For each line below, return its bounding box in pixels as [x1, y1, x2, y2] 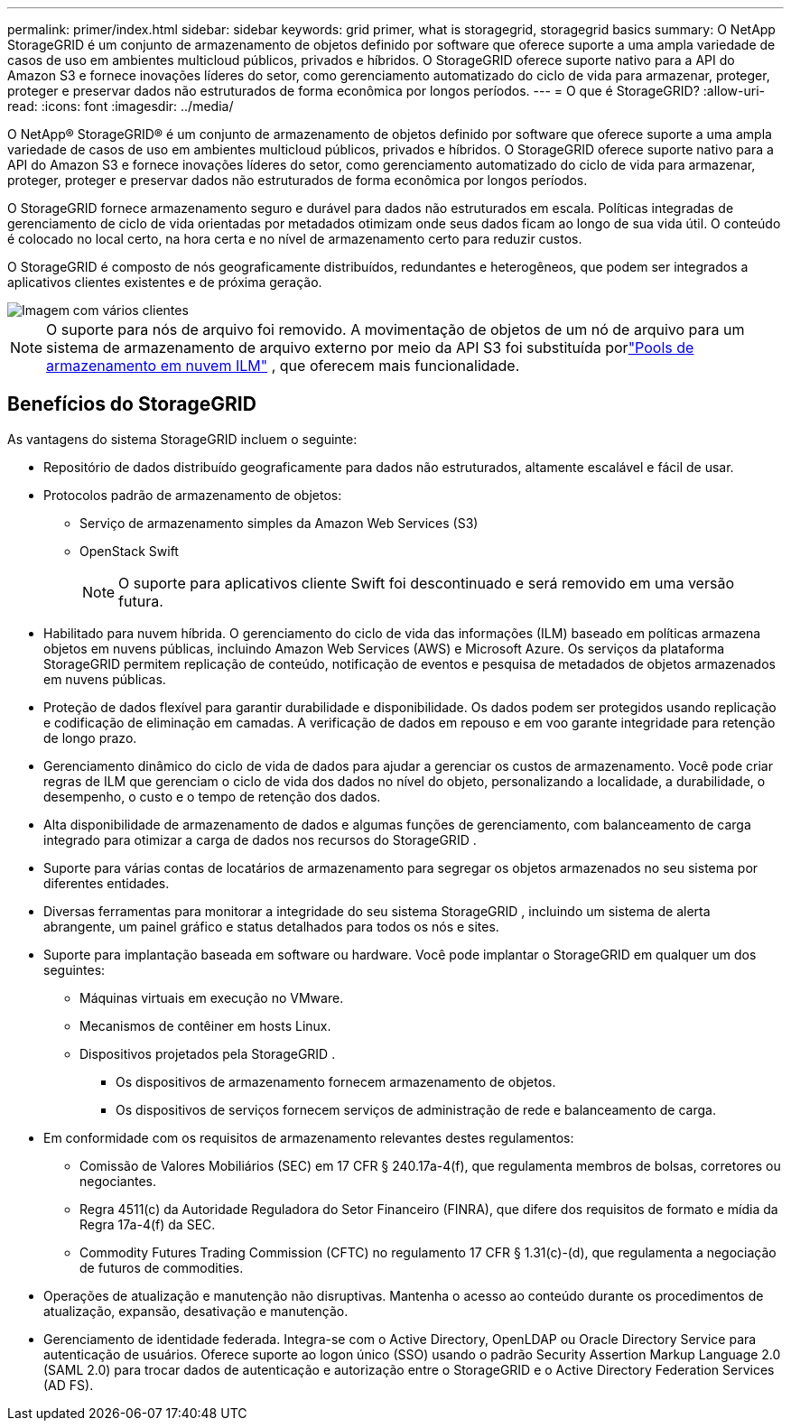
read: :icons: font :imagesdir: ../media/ [7, 98, 234, 114]
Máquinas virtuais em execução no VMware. [79, 989, 344, 1006]
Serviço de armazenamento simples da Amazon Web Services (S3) [79, 515, 479, 531]
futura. [118, 591, 163, 610]
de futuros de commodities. [79, 1259, 244, 1275]
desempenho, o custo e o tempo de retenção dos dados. [43, 788, 381, 804]
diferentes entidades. [43, 875, 170, 891]
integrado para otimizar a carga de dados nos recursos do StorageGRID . [43, 831, 477, 848]
